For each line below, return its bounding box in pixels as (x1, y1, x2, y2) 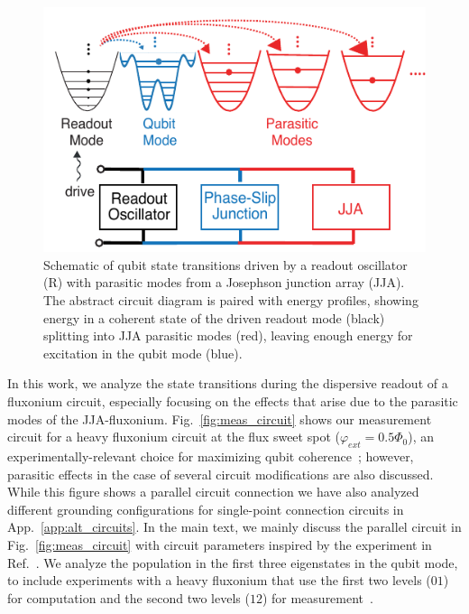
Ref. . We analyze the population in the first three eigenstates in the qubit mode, (7, 553, 458, 572)
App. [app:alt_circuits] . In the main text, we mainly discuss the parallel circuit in (7, 517, 462, 536)
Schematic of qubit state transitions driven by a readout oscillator (43, 255, 408, 274)
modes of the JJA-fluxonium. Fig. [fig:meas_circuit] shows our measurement (7, 409, 432, 428)
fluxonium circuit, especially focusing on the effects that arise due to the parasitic (7, 392, 458, 410)
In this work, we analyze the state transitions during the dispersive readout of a (7, 374, 448, 393)
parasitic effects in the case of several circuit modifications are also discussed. (7, 464, 434, 483)
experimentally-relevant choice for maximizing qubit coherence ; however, (7, 446, 414, 465)
